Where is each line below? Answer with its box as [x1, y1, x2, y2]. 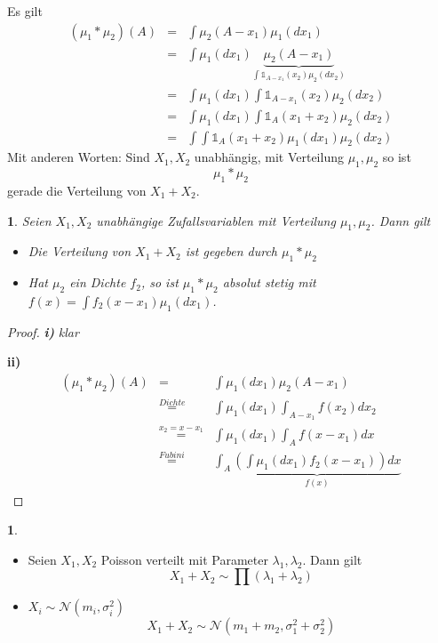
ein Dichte [69, 273, 126, 292]
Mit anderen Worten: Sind [7, 148, 150, 166]
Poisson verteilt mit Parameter [100, 550, 268, 568]
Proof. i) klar [7, 322, 79, 341]
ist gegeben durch [185, 242, 278, 261]
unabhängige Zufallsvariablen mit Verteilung [96, 211, 336, 229]
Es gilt [7, 2, 43, 20]
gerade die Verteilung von [7, 181, 147, 199]
